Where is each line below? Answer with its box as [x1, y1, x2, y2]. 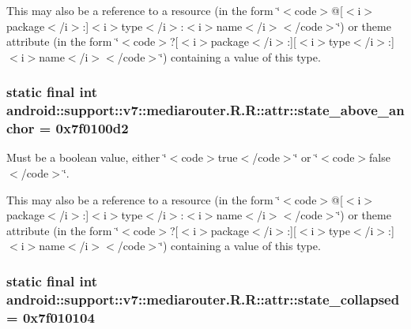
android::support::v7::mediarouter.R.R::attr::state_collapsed [6, 289, 400, 308]
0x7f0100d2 [55, 118, 129, 138]
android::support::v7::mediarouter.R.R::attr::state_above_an [6, 100, 405, 120]
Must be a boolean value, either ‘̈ [6, 149, 167, 166]
